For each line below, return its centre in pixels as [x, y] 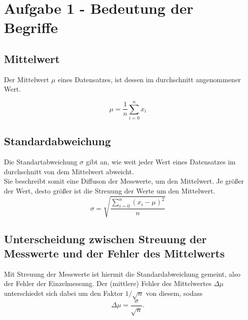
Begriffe [31, 27]
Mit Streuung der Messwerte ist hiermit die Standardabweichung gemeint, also [122, 273]
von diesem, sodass [174, 293]
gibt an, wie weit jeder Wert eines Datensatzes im [161, 162]
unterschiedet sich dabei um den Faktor [63, 293]
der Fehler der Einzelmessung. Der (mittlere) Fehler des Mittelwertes [108, 283]
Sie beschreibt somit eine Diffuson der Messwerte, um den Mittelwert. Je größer [124, 181]
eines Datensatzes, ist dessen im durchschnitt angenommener [149, 79]
